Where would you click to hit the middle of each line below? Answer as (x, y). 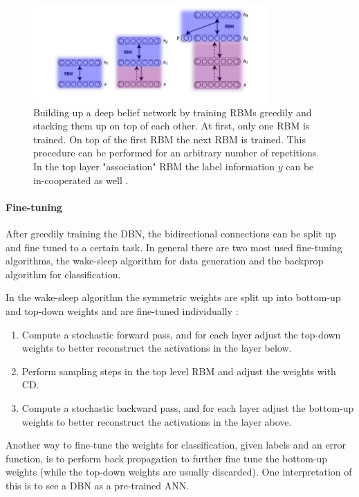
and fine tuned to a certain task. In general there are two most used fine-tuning (174, 247)
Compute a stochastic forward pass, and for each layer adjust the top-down (181, 334)
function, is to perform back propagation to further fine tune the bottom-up (167, 458)
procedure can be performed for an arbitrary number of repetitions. (176, 153)
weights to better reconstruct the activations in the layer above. (157, 421)
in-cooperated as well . (81, 180)
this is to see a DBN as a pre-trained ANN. (98, 485)
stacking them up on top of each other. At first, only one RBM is (172, 126)
